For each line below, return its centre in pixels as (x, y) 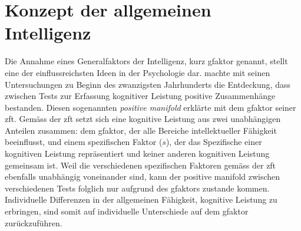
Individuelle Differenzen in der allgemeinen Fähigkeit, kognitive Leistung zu (141, 199)
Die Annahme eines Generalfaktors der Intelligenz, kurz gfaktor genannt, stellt (146, 61)
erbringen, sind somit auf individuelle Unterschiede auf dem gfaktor (127, 211)
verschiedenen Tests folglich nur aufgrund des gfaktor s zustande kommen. (137, 188)
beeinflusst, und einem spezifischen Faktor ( (84, 142)
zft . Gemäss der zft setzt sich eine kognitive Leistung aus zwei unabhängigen (143, 119)
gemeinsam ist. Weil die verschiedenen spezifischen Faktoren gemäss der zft (140, 165)
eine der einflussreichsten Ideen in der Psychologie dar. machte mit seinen (138, 72)
